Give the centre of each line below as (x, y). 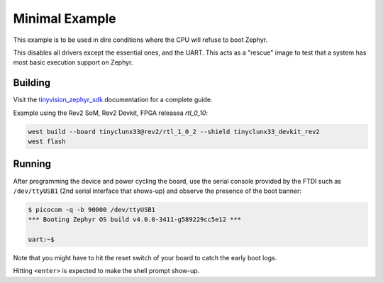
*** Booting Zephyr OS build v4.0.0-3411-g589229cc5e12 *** (135, 220)
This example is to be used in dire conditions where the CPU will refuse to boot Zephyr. (140, 40)
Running (32, 164)
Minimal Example (65, 18)
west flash (47, 141)
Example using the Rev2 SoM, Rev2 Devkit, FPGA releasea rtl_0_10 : (111, 113)
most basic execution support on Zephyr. (73, 62)
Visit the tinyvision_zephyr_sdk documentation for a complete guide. (113, 100)
